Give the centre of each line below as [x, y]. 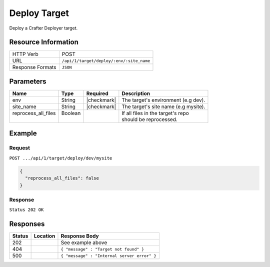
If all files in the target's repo [155, 113]
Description [136, 93]
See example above [84, 242]
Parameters [28, 81]
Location [44, 236]
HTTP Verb [25, 54]
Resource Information [44, 42]
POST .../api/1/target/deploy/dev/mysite [61, 158]
